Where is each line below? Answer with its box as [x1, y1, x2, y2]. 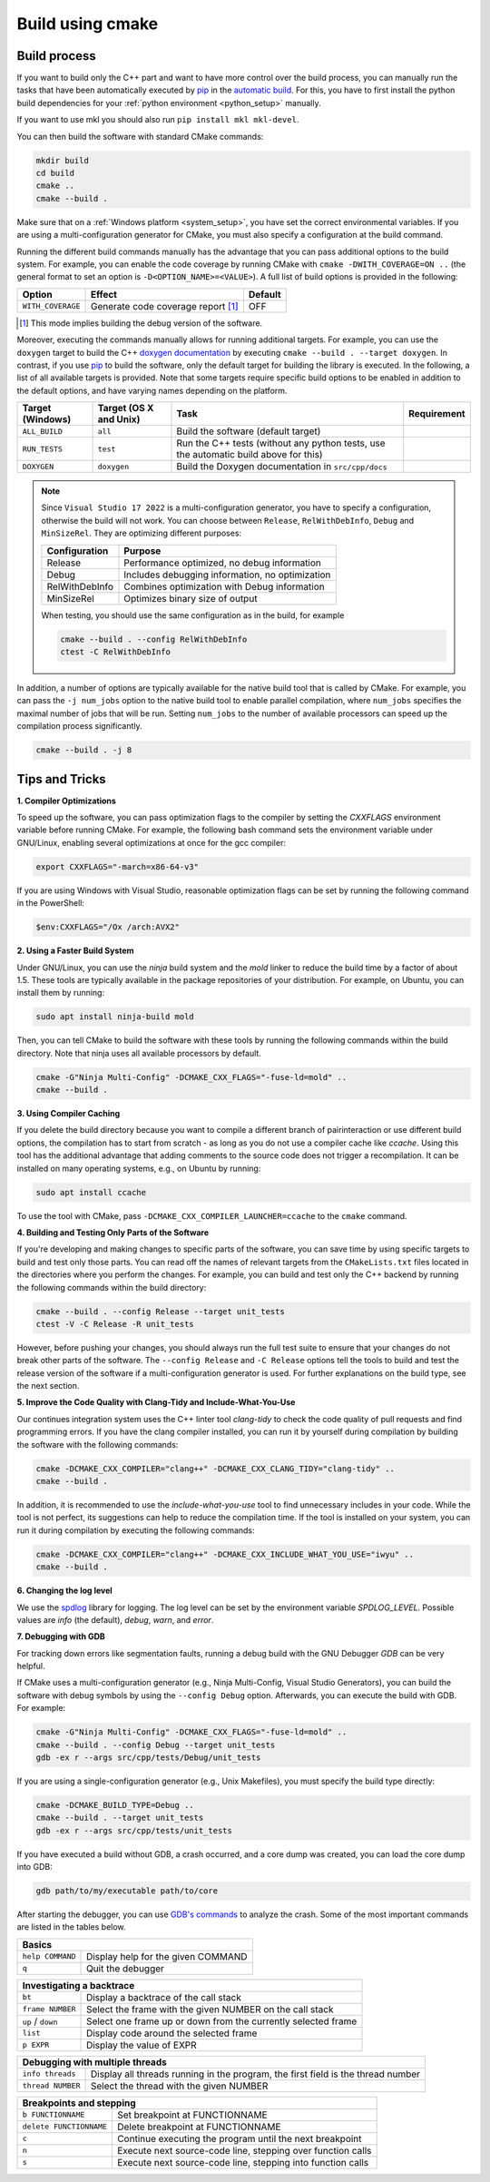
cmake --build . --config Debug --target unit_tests [35, 1739, 276, 1750]
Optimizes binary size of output [123, 592, 258, 604]
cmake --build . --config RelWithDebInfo [60, 634, 248, 644]
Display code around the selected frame [86, 2027, 258, 2039]
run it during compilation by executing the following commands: [16, 1525, 255, 1536]
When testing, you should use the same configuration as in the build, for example [41, 609, 345, 621]
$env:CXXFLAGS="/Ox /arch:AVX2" [35, 922, 181, 932]
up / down [22, 2015, 58, 2028]
